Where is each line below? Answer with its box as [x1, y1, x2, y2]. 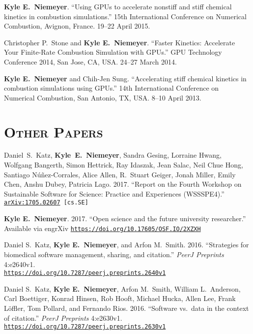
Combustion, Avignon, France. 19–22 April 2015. [4, 21, 150, 31]
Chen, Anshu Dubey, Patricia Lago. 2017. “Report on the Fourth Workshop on [4, 179, 242, 189]
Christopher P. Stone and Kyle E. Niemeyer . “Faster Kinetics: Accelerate [4, 37, 235, 47]
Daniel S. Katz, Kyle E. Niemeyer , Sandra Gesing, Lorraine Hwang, [4, 150, 222, 160]
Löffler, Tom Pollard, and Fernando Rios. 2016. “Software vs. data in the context [4, 302, 249, 313]
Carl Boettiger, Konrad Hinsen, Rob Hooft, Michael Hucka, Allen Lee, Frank [4, 293, 236, 303]
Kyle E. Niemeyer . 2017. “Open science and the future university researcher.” [4, 213, 246, 224]
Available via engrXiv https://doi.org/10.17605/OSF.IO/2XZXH [4, 223, 201, 233]
